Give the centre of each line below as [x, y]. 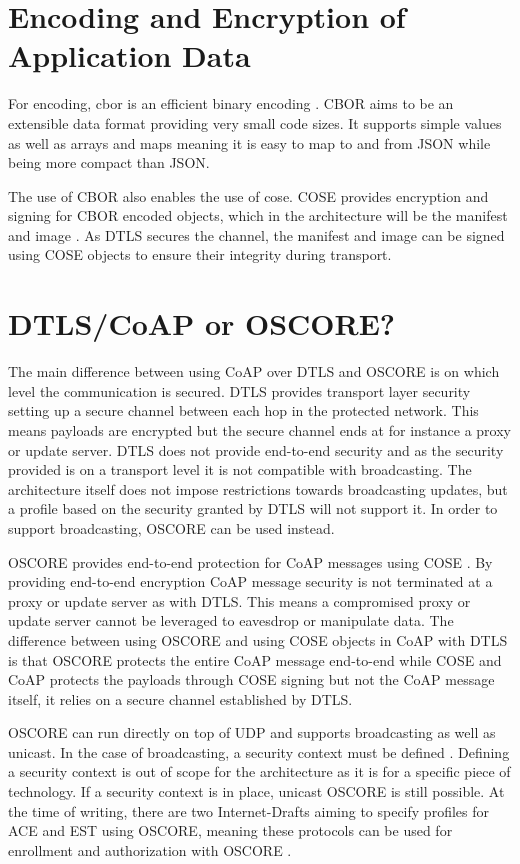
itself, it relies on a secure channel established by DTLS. [180, 698]
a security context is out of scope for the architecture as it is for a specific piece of [259, 771]
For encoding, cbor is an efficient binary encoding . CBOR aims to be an [231, 103]
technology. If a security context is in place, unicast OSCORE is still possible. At [256, 791]
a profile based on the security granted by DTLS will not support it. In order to [253, 508]
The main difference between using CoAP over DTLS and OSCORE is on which [254, 371]
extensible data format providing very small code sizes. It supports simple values [255, 122]
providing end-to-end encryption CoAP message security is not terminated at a [250, 581]
